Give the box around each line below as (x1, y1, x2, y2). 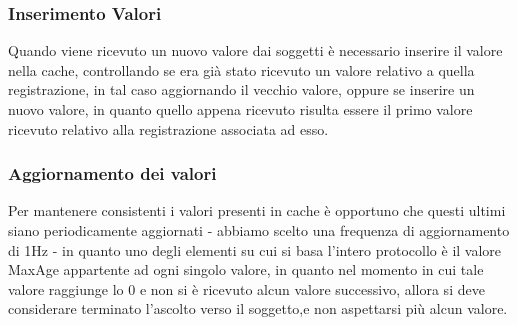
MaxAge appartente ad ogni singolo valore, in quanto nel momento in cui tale (8, 259, 484, 280)
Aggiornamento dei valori (8, 161, 217, 186)
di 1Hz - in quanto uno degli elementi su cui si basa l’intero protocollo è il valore (8, 239, 502, 260)
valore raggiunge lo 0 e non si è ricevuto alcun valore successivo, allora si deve (8, 278, 485, 299)
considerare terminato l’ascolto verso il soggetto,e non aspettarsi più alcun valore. (8, 298, 508, 319)
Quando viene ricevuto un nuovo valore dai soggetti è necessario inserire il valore (8, 40, 503, 61)
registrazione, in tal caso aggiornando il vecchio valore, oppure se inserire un (8, 79, 475, 100)
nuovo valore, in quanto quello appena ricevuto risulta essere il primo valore (8, 99, 473, 119)
